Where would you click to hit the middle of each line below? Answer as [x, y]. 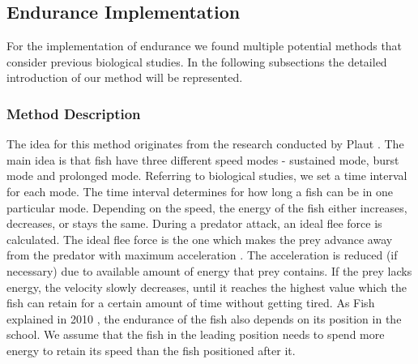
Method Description [74, 113]
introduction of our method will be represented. [125, 77]
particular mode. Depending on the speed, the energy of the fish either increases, [207, 207]
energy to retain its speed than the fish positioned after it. [151, 350]
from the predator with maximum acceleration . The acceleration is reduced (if [202, 255]
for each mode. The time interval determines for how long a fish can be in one [200, 191]
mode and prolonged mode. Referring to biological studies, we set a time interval [207, 176]
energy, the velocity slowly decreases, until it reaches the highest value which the [207, 287]
